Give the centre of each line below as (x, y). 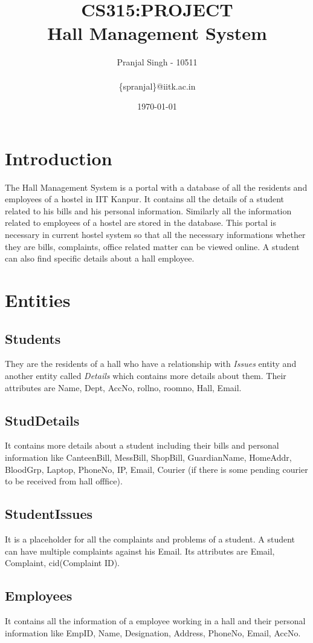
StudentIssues (49, 514)
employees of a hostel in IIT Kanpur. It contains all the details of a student (145, 199)
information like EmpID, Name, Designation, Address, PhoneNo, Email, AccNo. (153, 632)
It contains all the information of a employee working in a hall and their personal (155, 620)
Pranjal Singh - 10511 (157, 62)
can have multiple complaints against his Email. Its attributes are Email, (140, 551)
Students (33, 338)
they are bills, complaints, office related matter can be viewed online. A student (152, 246)
